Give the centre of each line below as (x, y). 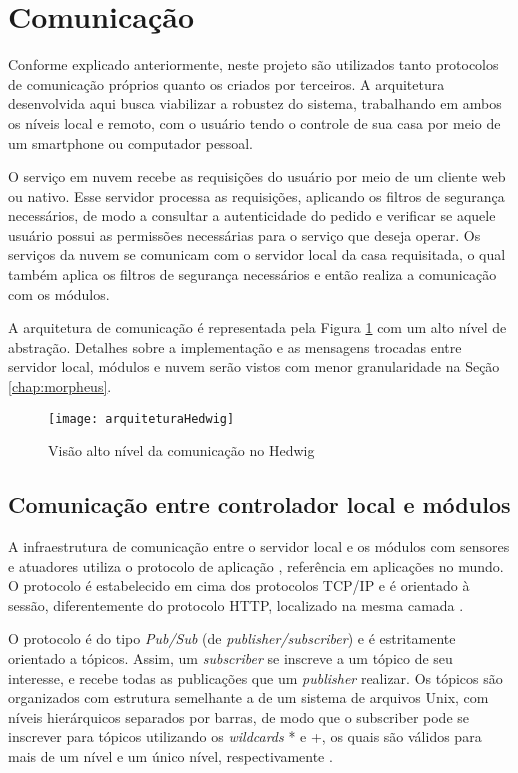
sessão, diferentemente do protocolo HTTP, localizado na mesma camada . (236, 604)
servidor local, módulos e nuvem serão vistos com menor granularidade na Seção (254, 366)
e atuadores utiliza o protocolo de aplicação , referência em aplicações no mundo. (256, 565)
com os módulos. (59, 293)
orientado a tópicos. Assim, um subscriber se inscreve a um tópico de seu (230, 658)
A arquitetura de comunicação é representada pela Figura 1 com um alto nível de (257, 327)
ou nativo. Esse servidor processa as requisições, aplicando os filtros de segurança (256, 195)
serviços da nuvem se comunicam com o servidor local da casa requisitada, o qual (257, 254)
